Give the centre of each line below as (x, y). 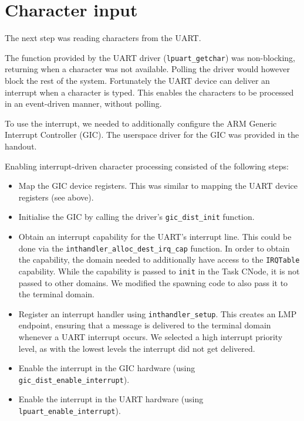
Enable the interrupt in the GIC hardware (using (107, 368)
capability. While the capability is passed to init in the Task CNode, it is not (159, 271)
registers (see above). (56, 197)
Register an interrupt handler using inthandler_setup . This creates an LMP (158, 313)
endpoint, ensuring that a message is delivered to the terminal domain (145, 325)
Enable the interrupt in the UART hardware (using (111, 399)
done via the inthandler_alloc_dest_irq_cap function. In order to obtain (154, 248)
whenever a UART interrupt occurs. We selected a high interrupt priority (151, 336)
